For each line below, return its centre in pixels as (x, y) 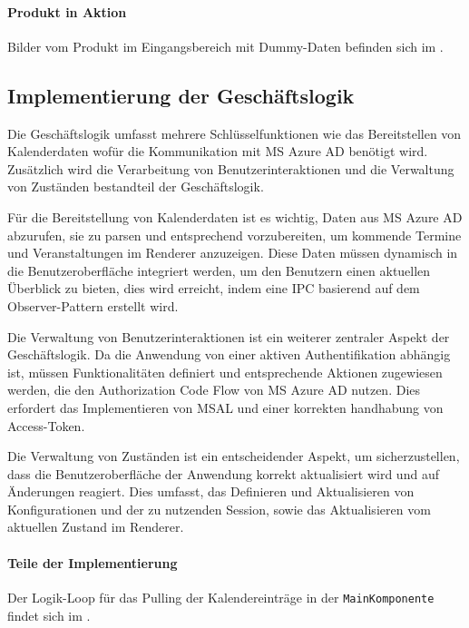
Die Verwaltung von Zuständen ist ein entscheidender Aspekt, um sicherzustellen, (234, 456)
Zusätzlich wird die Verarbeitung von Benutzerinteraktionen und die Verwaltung (231, 168)
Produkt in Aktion (67, 11)
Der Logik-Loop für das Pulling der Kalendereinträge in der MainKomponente (221, 597)
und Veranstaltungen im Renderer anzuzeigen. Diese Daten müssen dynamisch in (233, 253)
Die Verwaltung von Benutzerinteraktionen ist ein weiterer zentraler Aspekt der (229, 336)
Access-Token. (46, 425)
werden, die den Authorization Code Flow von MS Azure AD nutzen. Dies (214, 390)
